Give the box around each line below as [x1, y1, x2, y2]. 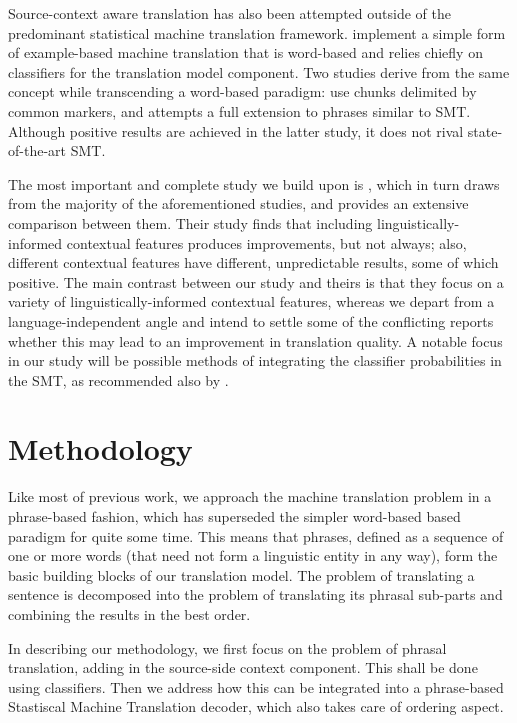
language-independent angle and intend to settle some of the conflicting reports [8, 310, 494, 331]
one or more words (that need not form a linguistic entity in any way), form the [8, 545, 498, 566]
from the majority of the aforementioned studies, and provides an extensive [8, 193, 469, 214]
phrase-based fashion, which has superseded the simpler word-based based [8, 506, 461, 526]
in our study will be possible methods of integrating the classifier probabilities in [8, 350, 502, 371]
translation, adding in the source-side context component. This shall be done [8, 657, 478, 678]
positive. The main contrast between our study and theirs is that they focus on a [8, 271, 504, 292]
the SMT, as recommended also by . [8, 369, 229, 390]
